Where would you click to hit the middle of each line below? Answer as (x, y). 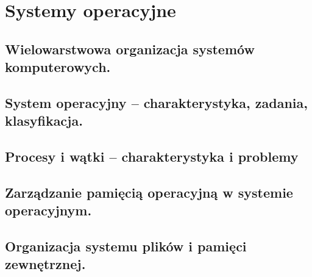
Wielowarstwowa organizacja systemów (130, 49)
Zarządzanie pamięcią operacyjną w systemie (149, 192)
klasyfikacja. (44, 121)
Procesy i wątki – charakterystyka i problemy (152, 156)
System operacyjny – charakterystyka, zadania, (156, 102)
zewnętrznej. (45, 264)
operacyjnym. (48, 210)
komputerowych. (58, 67)
